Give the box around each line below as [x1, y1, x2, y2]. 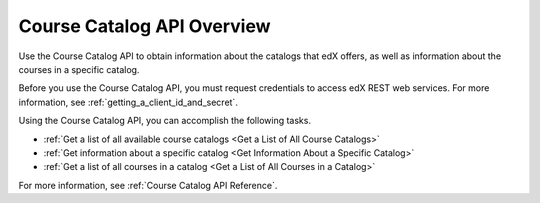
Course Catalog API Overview [18, 15, 271, 37]
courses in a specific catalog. [18, 63, 140, 75]
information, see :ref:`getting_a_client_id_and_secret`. [18, 96, 239, 108]
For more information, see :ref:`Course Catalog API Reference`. [18, 179, 278, 191]
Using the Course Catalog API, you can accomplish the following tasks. [18, 115, 312, 127]
